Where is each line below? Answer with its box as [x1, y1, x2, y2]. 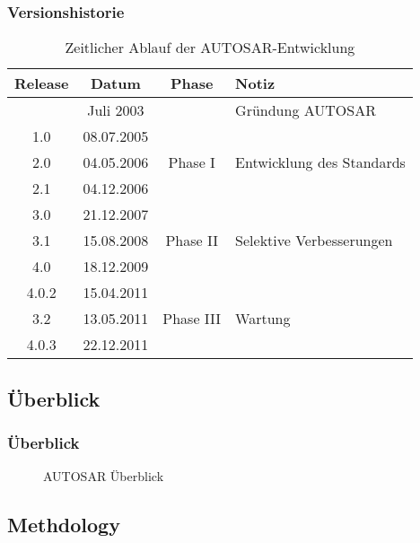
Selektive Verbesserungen [235, 230, 393, 251]
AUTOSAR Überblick [43, 467, 164, 486]
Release [14, 73, 69, 94]
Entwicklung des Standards [235, 152, 406, 173]
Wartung [235, 308, 291, 329]
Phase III [162, 308, 222, 329]
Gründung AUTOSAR [235, 100, 376, 121]
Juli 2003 [87, 100, 144, 121]
